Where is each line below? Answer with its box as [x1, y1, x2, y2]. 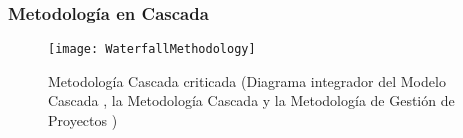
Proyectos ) [48, 110, 118, 131]
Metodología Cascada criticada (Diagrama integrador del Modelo [48, 70, 446, 91]
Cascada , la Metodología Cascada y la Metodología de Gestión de [48, 90, 455, 111]
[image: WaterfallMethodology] [48, 42, 256, 57]
